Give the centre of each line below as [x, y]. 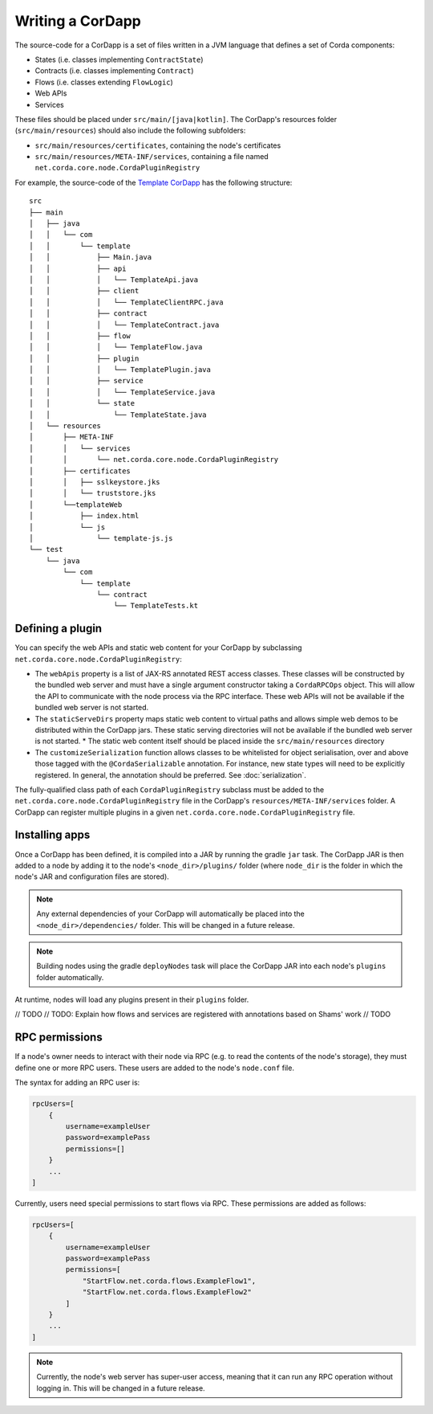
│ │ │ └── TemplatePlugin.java [120, 370]
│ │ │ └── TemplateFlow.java [116, 347]
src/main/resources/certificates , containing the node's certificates [158, 145]
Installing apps [53, 835]
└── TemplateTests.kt [156, 606]
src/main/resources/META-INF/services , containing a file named [152, 157]
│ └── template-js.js [101, 538]
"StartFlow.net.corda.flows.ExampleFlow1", [169, 1281]
